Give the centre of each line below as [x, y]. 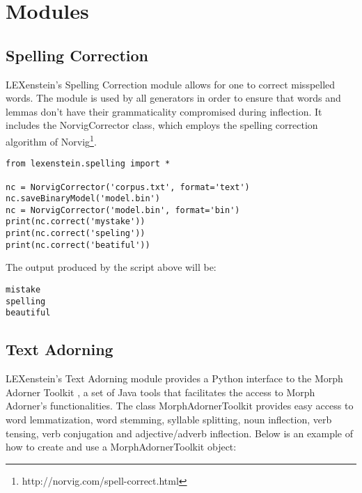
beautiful [28, 313]
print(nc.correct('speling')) [76, 234]
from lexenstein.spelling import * [88, 164]
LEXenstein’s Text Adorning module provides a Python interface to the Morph [174, 378]
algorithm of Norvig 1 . [51, 140]
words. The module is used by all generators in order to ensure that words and [173, 98]
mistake [23, 290]
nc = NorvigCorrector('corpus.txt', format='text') [128, 187]
